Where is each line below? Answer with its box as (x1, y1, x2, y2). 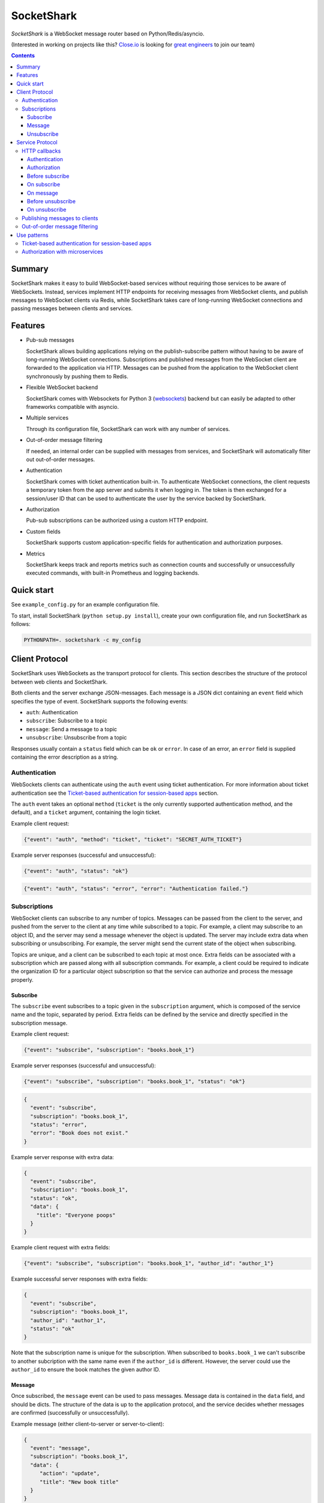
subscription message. (11, 1019, 68, 1026)
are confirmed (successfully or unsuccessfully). (11, 1409, 130, 1416)
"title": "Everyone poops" (36, 1211, 116, 1219)
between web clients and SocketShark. (11, 678, 108, 685)
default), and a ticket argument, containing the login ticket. (11, 809, 161, 816)
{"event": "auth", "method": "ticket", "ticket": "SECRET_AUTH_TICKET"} (23, 836, 242, 843)
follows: (11, 620, 31, 628)
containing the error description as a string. (11, 753, 118, 761)
